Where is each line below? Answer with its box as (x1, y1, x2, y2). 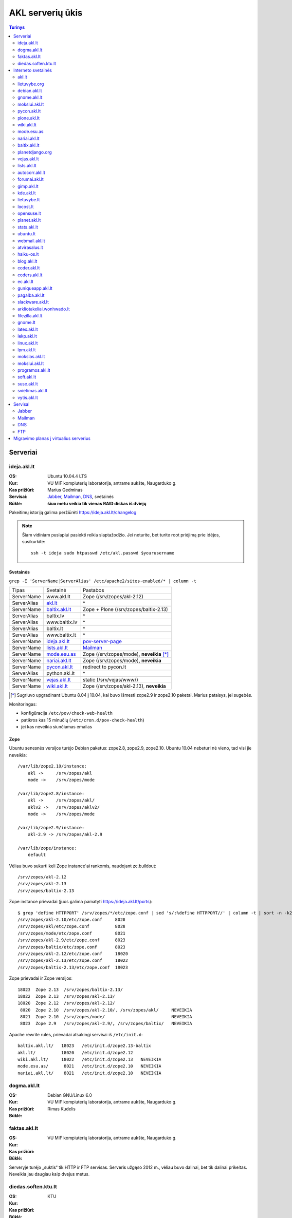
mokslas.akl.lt (18, 354, 45, 360)
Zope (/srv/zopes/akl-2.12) (83, 593, 144, 600)
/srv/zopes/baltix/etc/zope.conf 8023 (18, 944, 126, 950)
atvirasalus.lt (18, 245, 43, 250)
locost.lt (18, 204, 34, 209)
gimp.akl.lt (18, 183, 38, 189)
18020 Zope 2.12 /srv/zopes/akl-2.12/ (18, 1000, 115, 1006)
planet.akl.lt (18, 217, 41, 223)
